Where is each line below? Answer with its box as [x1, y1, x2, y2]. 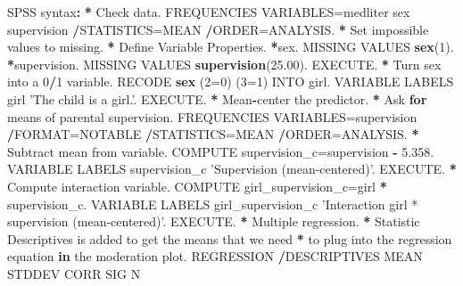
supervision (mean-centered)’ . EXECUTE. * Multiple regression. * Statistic [7, 212, 420, 231]
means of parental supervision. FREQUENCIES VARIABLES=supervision [7, 107, 418, 126]
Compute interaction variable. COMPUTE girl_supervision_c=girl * [7, 176, 387, 195]
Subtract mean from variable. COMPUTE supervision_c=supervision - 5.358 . [7, 142, 434, 160]
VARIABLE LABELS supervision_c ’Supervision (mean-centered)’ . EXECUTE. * [7, 159, 457, 178]
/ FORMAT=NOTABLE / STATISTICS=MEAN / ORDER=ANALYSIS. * [7, 125, 419, 143]
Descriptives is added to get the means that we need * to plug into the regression [7, 229, 452, 248]
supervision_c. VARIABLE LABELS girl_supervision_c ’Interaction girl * [7, 194, 418, 213]
